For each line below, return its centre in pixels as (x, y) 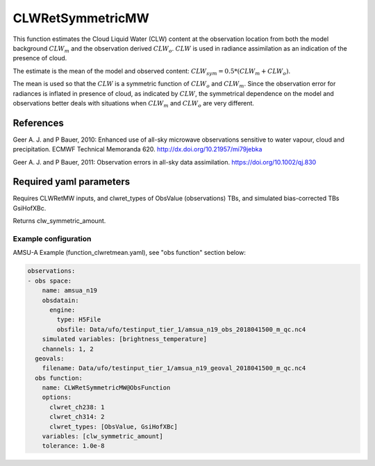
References (38, 123)
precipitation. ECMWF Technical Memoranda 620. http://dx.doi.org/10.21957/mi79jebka (137, 149)
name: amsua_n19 (69, 291)
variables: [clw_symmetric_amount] (102, 436)
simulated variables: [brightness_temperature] (125, 339)
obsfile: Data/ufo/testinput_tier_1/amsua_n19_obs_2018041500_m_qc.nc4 (181, 329)
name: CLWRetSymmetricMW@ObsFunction (106, 388)
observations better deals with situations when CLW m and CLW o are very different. (134, 104)
